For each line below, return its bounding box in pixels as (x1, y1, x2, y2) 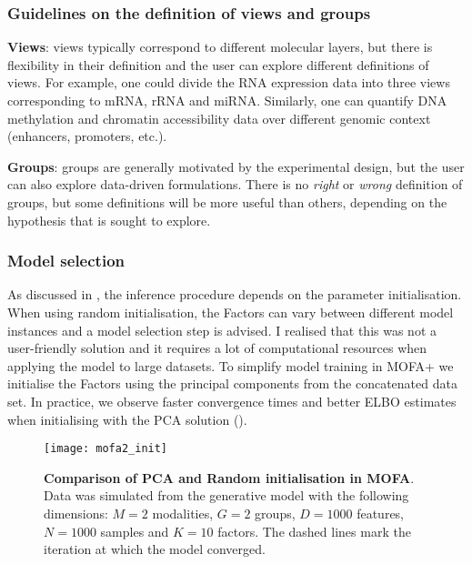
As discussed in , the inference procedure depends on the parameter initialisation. (7, 285, 462, 304)
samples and (100, 521, 169, 540)
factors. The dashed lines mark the (217, 521, 411, 540)
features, (357, 503, 405, 522)
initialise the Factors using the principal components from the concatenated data (7, 374, 457, 393)
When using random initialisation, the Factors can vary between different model (7, 302, 454, 321)
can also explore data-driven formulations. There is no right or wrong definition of (7, 175, 463, 194)
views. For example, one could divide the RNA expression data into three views (7, 73, 450, 92)
